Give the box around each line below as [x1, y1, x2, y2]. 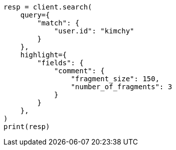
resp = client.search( [3, 3, 92, 11]
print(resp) [3, 123, 50, 131]
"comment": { [54, 67, 105, 75]
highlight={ [20, 51, 67, 59]
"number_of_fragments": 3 [70, 83, 172, 91]
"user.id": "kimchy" [54, 27, 134, 35]
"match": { [37, 19, 79, 27]
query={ [20, 11, 50, 19]
